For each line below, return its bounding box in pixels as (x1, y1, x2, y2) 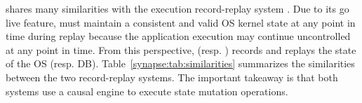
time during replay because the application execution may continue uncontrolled (6, 29, 351, 43)
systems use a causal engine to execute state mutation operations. (6, 83, 288, 98)
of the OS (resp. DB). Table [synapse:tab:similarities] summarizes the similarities (6, 56, 355, 71)
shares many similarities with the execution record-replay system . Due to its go (6, 1, 349, 15)
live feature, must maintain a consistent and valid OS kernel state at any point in (6, 15, 356, 29)
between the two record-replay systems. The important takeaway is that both (6, 69, 338, 84)
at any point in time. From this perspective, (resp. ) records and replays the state (6, 42, 356, 57)
